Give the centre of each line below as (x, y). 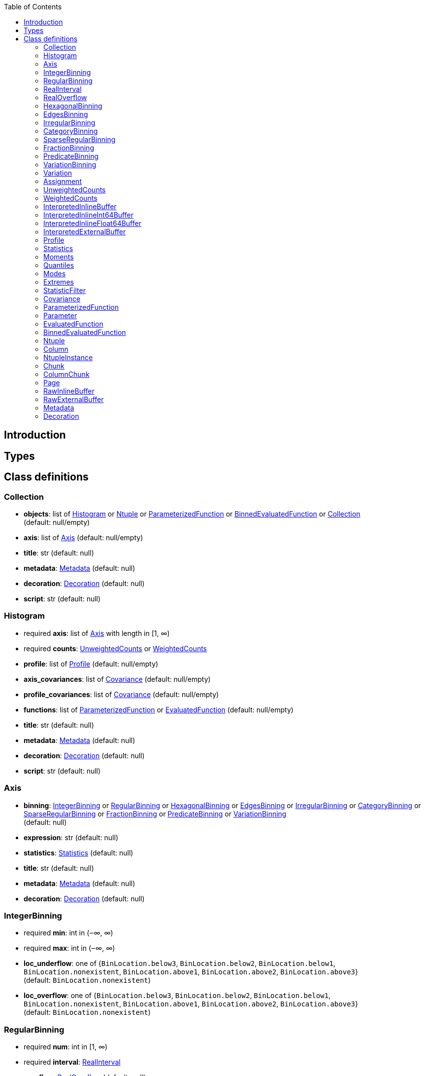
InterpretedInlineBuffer (80, 206)
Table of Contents (33, 7)
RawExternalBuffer (74, 399)
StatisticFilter (65, 290)
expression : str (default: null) (71, 837)
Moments (59, 257)
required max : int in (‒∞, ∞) (69, 948)
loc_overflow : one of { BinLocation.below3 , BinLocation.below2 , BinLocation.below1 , (177, 996)
